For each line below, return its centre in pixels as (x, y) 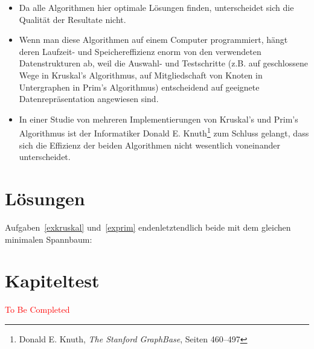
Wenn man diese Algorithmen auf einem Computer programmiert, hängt (153, 40)
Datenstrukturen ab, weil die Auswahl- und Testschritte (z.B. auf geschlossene (163, 63)
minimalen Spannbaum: (49, 239)
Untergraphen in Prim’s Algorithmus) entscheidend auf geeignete (139, 87)
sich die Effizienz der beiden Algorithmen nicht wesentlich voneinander (149, 145)
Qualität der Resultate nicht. (72, 19)
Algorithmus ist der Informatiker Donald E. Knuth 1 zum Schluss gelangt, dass (164, 132)
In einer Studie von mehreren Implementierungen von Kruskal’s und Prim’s (159, 119)
